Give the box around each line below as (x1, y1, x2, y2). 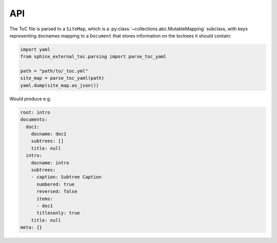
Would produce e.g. (9, 96, 51, 102)
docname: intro (31, 160, 69, 165)
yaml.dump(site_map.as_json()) (20, 82, 100, 88)
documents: (20, 117, 48, 123)
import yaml (20, 46, 51, 52)
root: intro (20, 109, 51, 115)
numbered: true (36, 181, 75, 187)
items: (36, 196, 53, 201)
